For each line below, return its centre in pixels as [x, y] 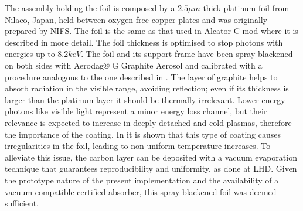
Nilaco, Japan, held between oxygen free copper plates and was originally [136, 19]
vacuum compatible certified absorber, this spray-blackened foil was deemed [141, 191]
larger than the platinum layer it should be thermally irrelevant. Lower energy [145, 99]
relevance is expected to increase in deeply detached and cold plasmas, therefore [148, 122]
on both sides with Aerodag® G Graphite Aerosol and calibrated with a [134, 65]
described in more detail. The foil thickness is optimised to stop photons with [144, 42]
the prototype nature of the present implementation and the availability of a [142, 180]
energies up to [30, 54]
